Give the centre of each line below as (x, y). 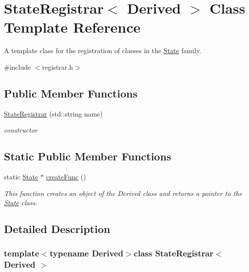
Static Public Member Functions (88, 156)
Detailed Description (57, 229)
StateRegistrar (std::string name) (53, 113)
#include (18, 67)
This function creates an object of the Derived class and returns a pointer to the (123, 193)
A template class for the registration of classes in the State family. (103, 50)
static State (21, 177)
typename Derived (86, 253)
